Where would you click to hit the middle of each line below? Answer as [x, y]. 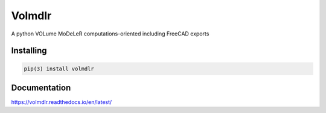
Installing [29, 51]
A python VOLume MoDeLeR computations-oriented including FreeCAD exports [110, 34]
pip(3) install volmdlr [59, 69]
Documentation [41, 87]
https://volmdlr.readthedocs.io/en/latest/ [62, 102]
